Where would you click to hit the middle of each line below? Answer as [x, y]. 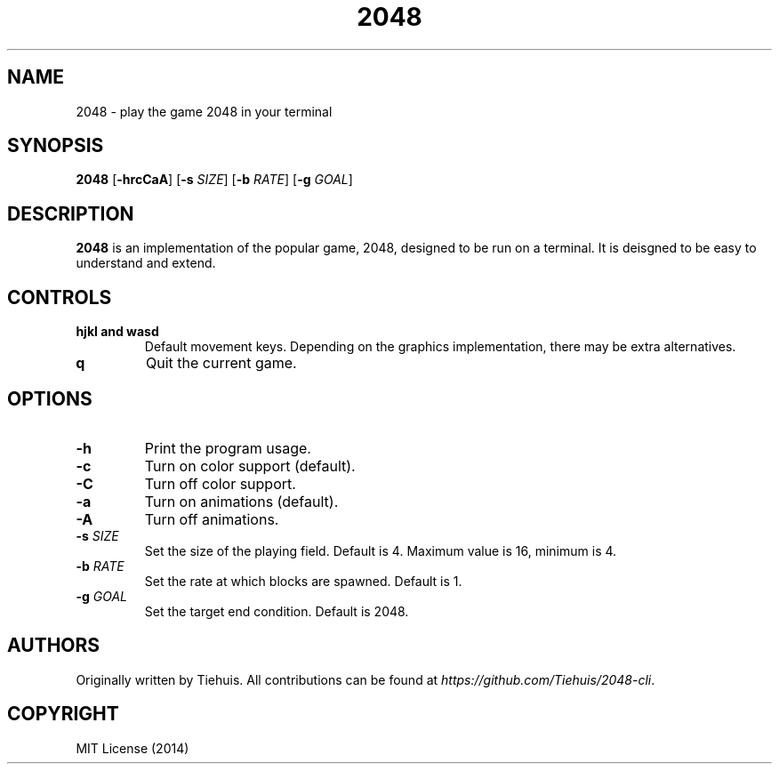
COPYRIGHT [63, 714]
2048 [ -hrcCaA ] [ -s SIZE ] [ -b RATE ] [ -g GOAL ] [214, 180]
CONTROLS [60, 297]
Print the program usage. [228, 448]
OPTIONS [50, 398]
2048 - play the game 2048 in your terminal [204, 111]
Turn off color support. [220, 483]
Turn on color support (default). [250, 466]
